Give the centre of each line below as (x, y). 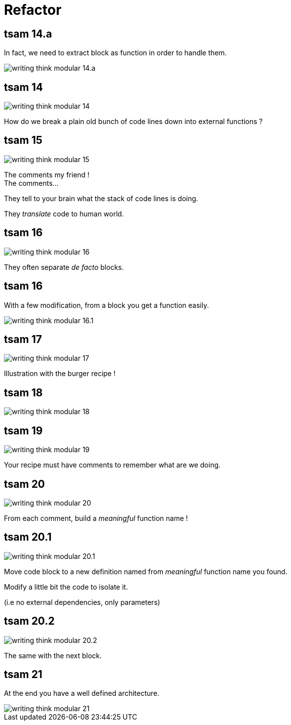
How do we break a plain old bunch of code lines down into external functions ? (133, 122)
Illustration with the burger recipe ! (60, 374)
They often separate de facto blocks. (64, 267)
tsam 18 (23, 392)
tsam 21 (23, 675)
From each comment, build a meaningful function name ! (96, 518)
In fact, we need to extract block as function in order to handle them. (115, 53)
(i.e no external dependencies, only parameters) (82, 602)
